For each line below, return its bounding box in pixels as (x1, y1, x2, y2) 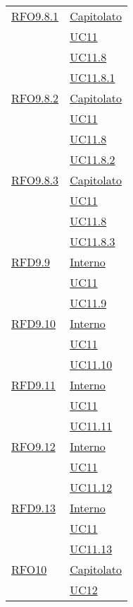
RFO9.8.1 (11, 8, 59, 24)
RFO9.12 (11, 438, 56, 454)
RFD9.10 (11, 315, 56, 331)
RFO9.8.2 (11, 90, 59, 106)
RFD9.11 (11, 377, 56, 393)
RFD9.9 (11, 254, 50, 270)
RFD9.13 (11, 500, 56, 516)
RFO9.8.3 (11, 172, 59, 188)
